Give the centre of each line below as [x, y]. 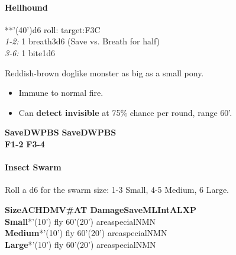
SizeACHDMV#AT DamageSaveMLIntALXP [101, 209]
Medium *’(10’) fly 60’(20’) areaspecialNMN [86, 233]
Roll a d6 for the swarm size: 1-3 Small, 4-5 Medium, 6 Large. [117, 190]
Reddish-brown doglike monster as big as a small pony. [104, 72]
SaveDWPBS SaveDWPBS [61, 132]
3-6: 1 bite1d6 [30, 52]
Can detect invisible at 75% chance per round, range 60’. [125, 112]
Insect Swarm [33, 167]
